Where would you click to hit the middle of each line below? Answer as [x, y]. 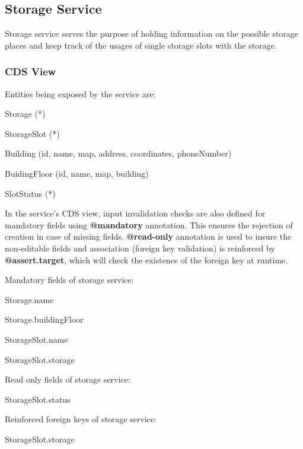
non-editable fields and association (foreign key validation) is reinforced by [140, 248]
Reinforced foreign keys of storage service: [81, 419]
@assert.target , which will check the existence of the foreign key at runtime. [146, 259]
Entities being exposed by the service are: [80, 93]
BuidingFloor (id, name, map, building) [77, 173]
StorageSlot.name [36, 339]
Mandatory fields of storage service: [69, 280]
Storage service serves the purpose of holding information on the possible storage [152, 34]
